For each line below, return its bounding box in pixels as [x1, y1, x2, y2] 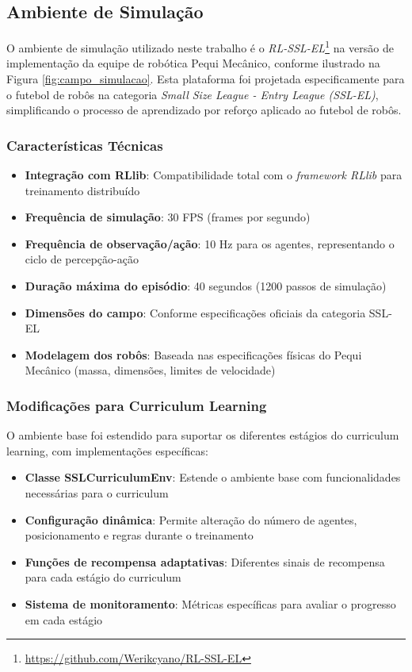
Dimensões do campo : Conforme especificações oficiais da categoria [25, 304, 366, 321]
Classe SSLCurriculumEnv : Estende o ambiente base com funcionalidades [25, 469, 401, 486]
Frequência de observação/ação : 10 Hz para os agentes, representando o [25, 235, 395, 252]
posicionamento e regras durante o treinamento [25, 527, 254, 543]
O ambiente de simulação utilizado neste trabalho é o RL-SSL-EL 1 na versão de [6, 37, 394, 56]
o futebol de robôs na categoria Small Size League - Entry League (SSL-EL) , [6, 86, 379, 102]
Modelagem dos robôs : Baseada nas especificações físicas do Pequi [25, 346, 362, 363]
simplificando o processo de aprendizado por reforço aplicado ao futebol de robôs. [6, 102, 402, 118]
